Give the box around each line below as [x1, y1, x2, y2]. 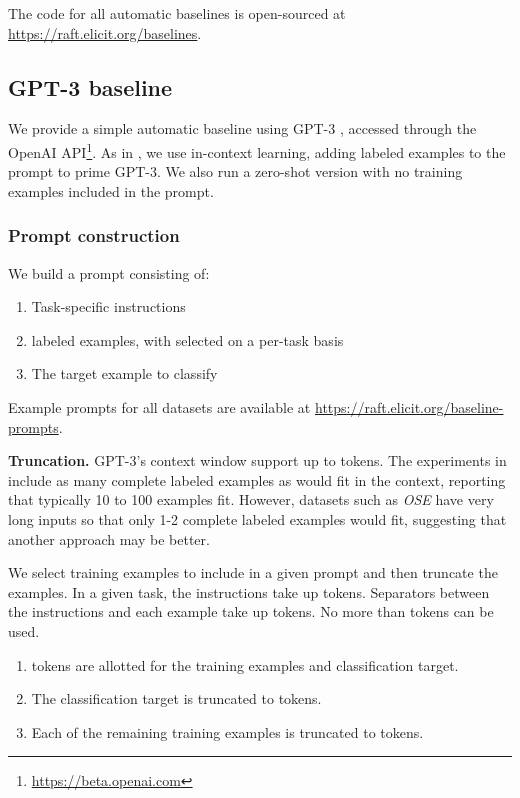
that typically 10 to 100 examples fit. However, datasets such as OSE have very [8, 489, 494, 510]
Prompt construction [8, 223, 180, 248]
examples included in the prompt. [8, 180, 214, 201]
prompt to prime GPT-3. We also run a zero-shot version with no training [8, 161, 463, 182]
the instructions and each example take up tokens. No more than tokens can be [8, 601, 494, 622]
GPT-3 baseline [8, 71, 173, 102]
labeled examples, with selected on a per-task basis [31, 329, 344, 350]
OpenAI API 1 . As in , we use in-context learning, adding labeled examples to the [8, 138, 506, 162]
